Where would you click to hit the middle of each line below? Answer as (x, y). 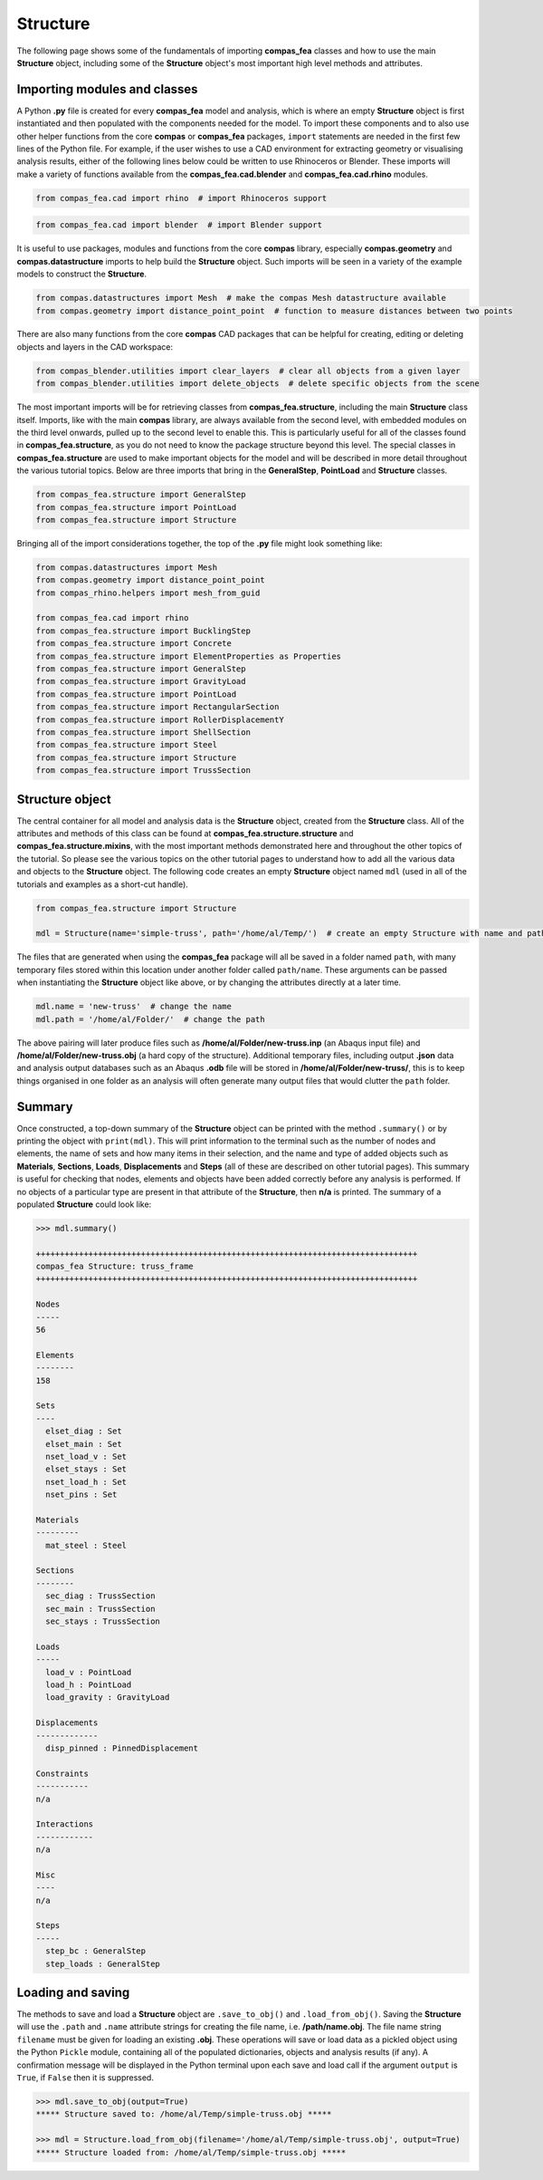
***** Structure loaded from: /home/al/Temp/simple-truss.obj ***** (191, 2152)
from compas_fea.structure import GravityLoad (141, 681)
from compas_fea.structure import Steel (126, 745)
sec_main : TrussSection (100, 1609)
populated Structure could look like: (84, 1204)
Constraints (62, 1773)
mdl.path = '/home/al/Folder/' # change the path (151, 1019)
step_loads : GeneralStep (103, 1963)
